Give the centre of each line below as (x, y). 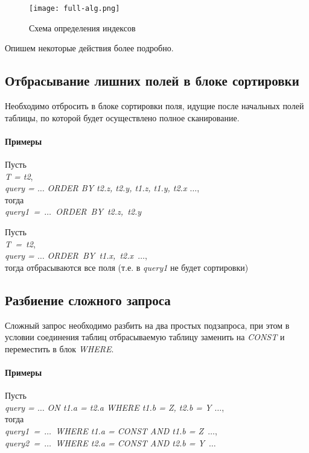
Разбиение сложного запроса (88, 299)
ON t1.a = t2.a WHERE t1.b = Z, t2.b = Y (129, 407)
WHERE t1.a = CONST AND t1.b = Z (130, 430)
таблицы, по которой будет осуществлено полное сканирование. (122, 117)
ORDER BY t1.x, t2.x (91, 255)
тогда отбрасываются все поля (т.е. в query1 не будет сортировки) (127, 267)
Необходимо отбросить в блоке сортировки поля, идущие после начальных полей (154, 106)
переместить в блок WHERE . (59, 348)
